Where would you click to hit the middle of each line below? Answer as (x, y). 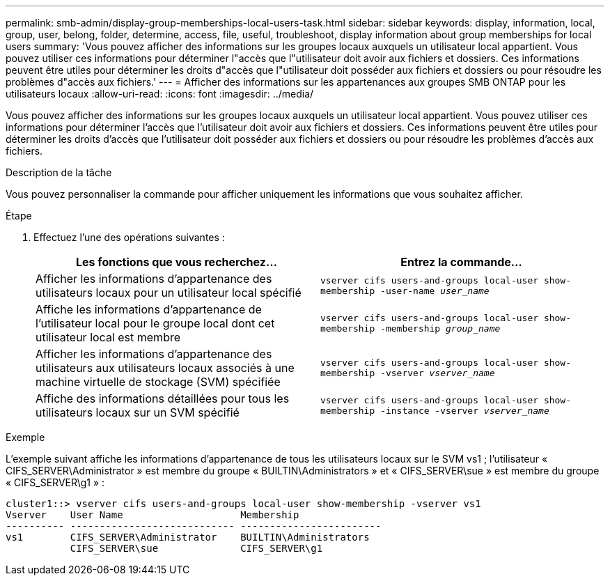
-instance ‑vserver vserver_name (465, 411)
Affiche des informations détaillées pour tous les (163, 398)
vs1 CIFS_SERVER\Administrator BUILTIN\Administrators (188, 537)
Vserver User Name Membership (152, 515)
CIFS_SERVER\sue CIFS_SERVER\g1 (196, 548)
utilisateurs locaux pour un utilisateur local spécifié (169, 293)
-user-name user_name (435, 291)
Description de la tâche (59, 172)
